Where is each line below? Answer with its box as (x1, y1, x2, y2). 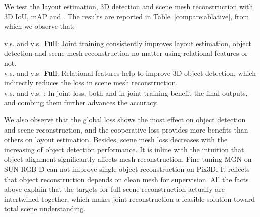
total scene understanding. (4, 203, 86, 214)
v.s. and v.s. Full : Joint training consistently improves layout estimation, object (4, 37, 252, 48)
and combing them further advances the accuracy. (4, 97, 158, 108)
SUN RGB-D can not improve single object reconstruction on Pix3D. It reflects (4, 163, 250, 174)
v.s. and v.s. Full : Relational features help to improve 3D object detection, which (4, 67, 256, 78)
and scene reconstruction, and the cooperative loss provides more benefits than (4, 124, 248, 135)
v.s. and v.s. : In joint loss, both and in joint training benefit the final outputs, (4, 87, 248, 98)
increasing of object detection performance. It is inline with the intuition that (4, 144, 244, 154)
